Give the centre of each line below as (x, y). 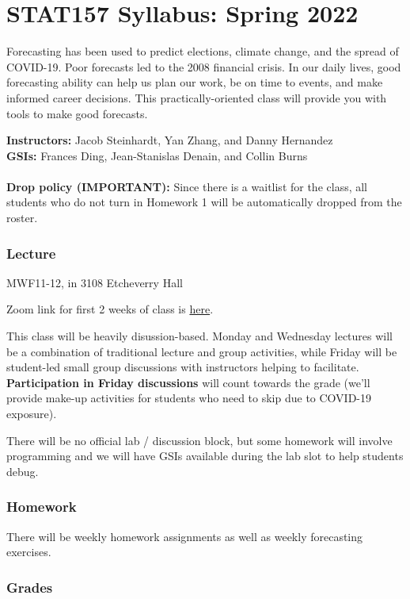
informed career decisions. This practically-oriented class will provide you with (197, 97)
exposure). (32, 414)
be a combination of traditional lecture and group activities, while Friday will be (202, 351)
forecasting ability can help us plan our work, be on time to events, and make (195, 82)
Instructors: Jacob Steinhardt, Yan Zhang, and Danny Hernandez (170, 140)
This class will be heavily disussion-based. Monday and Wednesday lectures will (200, 336)
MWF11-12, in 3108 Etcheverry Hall (95, 282)
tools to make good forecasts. (77, 113)
